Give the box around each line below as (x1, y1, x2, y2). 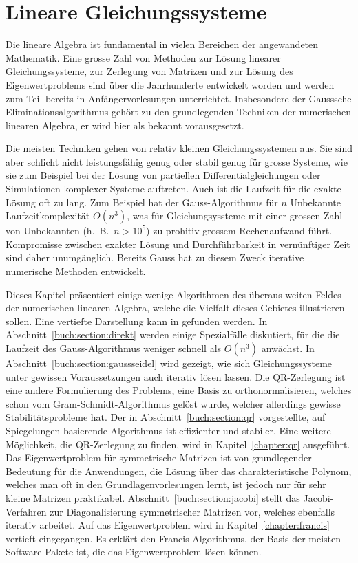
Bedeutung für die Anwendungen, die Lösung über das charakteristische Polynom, (6, 463, 352, 478)
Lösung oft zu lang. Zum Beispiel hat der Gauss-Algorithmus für (6, 195, 278, 209)
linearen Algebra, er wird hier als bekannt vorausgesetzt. (6, 118, 244, 132)
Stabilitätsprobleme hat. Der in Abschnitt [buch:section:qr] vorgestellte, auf (6, 410, 326, 424)
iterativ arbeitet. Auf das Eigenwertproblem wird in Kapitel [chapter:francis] (6, 518, 330, 532)
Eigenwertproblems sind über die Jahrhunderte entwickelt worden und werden (6, 77, 335, 91)
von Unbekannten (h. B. (6, 223, 109, 238)
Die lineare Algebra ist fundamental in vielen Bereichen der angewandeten (6, 37, 319, 52)
